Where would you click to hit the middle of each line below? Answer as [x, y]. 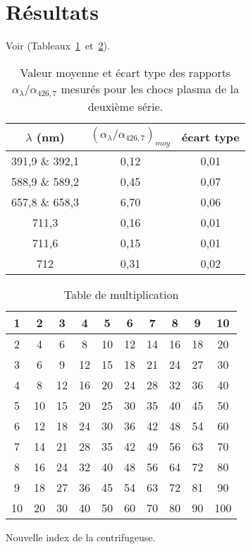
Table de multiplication [121, 294]
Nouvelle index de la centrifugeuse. [81, 537]
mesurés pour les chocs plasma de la [150, 88]
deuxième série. [125, 106]
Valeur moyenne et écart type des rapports [125, 72]
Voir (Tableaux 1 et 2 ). [58, 46]
